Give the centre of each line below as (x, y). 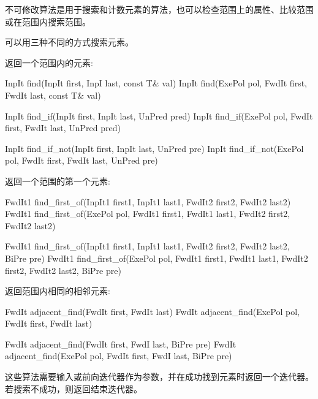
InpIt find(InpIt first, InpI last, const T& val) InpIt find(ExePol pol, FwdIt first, (156, 83)
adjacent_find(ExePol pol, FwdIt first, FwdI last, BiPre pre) (119, 356)
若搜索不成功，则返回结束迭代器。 (74, 388)
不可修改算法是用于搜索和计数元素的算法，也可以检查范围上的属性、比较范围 (159, 9)
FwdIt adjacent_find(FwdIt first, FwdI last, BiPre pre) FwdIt (121, 344)
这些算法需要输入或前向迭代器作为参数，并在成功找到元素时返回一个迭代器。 (159, 377)
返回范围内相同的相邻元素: (58, 291)
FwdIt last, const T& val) (53, 95)
